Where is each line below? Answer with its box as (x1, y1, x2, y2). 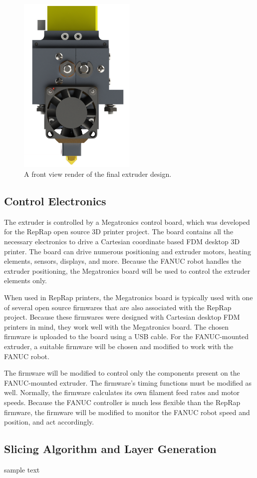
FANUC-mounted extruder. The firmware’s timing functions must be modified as (4, 377, 252, 388)
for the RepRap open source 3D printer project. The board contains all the (4, 226, 234, 237)
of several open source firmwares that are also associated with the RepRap (4, 302, 232, 312)
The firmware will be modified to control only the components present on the (4, 368, 240, 378)
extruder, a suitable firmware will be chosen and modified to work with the (4, 341, 234, 351)
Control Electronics (4, 193, 106, 209)
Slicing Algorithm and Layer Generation (4, 441, 217, 457)
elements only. (4, 275, 47, 286)
